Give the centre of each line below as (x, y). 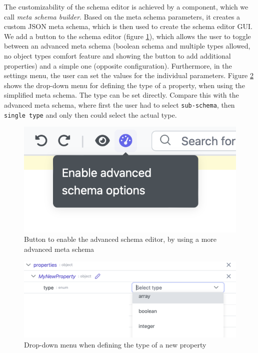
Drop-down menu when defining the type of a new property (115, 344)
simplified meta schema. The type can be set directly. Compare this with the (121, 95)
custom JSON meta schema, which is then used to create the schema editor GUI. (128, 26)
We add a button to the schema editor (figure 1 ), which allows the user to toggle (127, 36)
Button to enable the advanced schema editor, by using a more (120, 239)
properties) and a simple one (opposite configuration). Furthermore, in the (118, 65)
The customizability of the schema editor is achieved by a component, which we (126, 7)
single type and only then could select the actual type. (90, 114)
